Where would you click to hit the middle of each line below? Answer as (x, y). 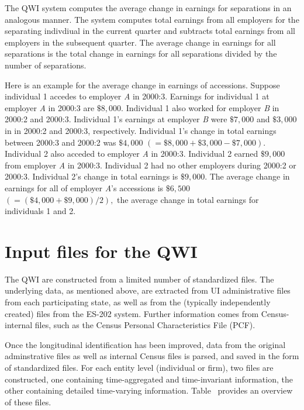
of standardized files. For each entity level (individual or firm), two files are (139, 367)
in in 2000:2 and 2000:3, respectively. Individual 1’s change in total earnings (141, 130)
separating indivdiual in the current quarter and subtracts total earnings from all (150, 31)
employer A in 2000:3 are (50, 107)
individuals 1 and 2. (40, 211)
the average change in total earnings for (188, 199)
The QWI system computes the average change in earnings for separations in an (148, 8)
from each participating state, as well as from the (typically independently (138, 302)
